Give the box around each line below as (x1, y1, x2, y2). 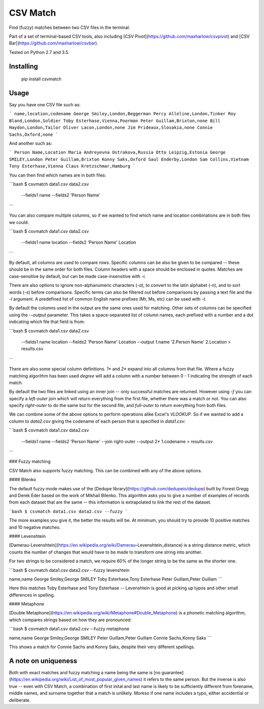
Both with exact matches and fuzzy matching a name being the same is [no (9, 669, 161, 675)
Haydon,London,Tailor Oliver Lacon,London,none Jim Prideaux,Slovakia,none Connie (9, 125, 213, 130)
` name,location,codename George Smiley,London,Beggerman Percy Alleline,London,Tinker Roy (9, 111, 236, 117)
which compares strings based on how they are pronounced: (9, 617, 132, 623)
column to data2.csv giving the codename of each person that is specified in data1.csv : (9, 418, 186, 424)
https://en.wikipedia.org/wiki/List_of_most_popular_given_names (10, 677, 141, 683)
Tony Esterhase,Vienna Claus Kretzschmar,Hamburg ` (9, 163, 136, 169)
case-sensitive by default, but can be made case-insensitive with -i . (9, 273, 146, 279)
